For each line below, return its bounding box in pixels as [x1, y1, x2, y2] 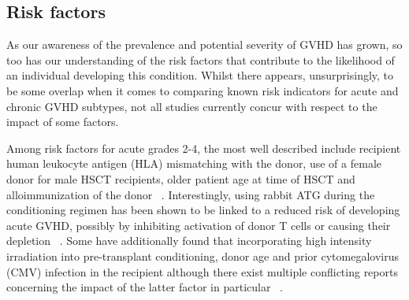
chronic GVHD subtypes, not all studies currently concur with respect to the [6, 98, 377, 114]
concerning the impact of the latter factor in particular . [6, 279, 284, 295]
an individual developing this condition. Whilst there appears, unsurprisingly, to [6, 67, 394, 83]
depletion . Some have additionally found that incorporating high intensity [6, 232, 372, 249]
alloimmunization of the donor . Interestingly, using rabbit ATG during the [6, 186, 375, 202]
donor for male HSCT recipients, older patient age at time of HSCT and [6, 170, 355, 187]
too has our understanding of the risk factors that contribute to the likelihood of [6, 51, 395, 68]
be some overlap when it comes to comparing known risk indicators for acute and [6, 82, 399, 98]
